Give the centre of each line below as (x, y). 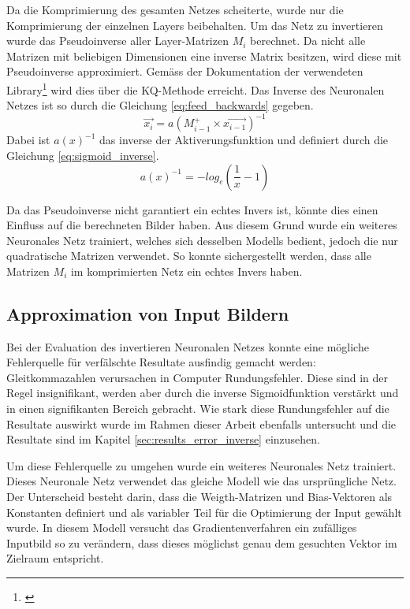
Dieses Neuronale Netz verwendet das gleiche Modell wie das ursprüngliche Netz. (201, 481)
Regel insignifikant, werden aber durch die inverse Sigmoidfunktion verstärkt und (203, 393)
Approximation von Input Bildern (148, 313)
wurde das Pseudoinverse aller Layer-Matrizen (117, 41)
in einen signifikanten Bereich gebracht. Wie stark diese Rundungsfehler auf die (198, 408)
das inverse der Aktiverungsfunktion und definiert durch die (244, 140)
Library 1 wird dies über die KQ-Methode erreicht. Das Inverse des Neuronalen (196, 88)
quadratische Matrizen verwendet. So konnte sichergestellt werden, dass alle (189, 256)
